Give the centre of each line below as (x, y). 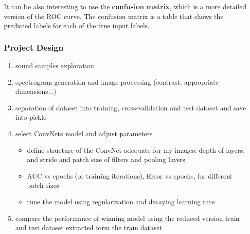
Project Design (34, 47)
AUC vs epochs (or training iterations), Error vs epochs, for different (130, 175)
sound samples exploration (55, 65)
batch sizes (43, 185)
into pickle (31, 117)
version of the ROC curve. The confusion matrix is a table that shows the (114, 16)
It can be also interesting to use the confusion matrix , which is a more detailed (125, 6)
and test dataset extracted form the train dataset (89, 227)
